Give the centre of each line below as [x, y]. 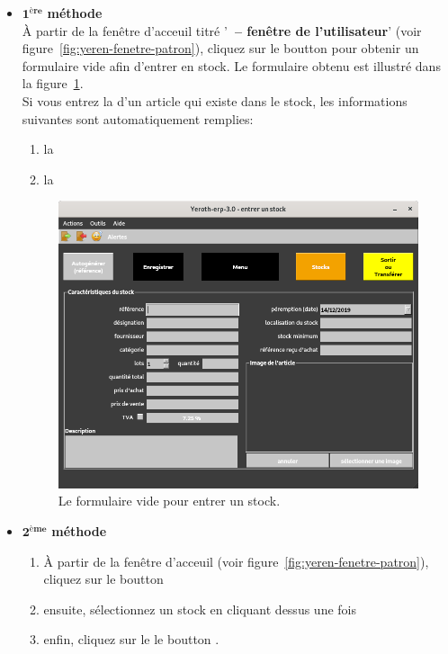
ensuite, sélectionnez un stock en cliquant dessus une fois [200, 609]
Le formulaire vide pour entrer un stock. [169, 501]
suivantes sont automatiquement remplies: [138, 118]
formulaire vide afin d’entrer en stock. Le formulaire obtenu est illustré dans [231, 65]
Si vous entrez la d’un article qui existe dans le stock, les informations [215, 100]
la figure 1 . [53, 83]
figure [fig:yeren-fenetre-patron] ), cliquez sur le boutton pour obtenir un [220, 48]
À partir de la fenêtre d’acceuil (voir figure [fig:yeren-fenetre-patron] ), [236, 561]
